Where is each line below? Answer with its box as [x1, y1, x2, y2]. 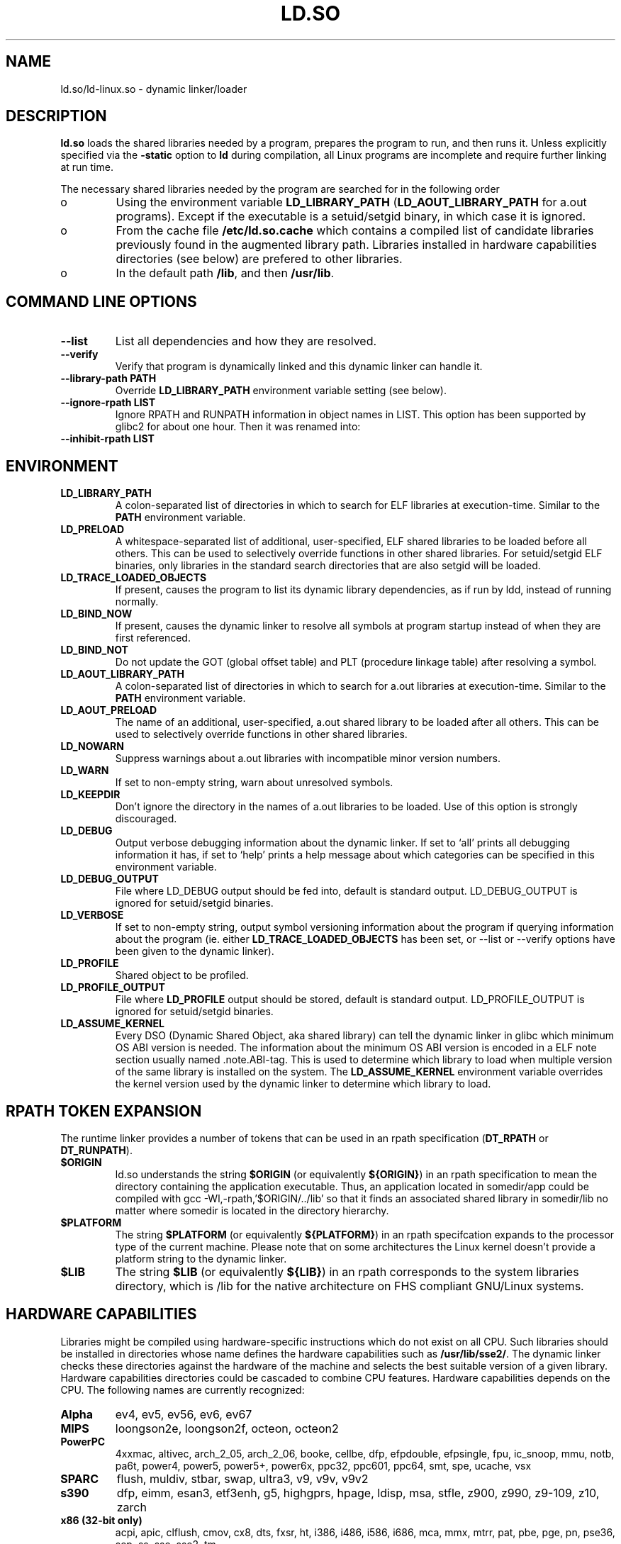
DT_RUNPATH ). [60, 1143, 133, 1156]
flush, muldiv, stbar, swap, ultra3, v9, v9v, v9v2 [116, 1471, 369, 1486]
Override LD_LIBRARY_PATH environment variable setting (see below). [115, 384, 447, 397]
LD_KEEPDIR [60, 788, 121, 801]
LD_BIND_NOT [60, 644, 128, 656]
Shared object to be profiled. [115, 969, 249, 982]
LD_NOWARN [60, 740, 124, 753]
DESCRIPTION [6, 107, 107, 125]
